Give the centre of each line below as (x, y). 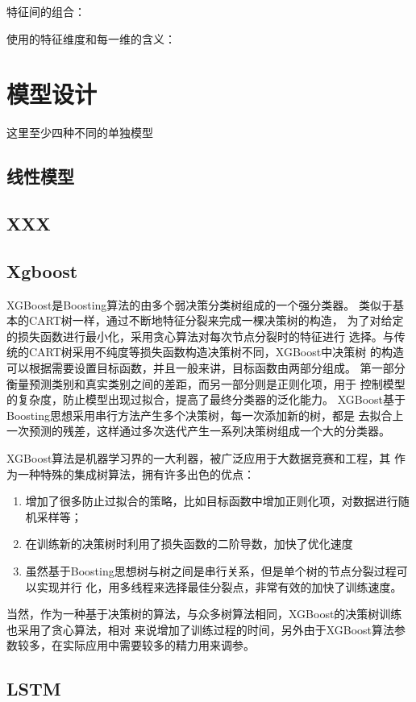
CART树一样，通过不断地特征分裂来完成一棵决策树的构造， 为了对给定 (216, 320)
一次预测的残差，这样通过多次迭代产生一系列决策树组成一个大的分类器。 (198, 431)
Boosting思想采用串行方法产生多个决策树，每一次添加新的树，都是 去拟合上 (205, 415)
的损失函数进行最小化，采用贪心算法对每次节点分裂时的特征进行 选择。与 (200, 336)
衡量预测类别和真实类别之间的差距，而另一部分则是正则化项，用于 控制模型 (206, 383)
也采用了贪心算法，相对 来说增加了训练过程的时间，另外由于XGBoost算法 (201, 629)
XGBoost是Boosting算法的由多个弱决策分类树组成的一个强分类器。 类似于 (200, 304)
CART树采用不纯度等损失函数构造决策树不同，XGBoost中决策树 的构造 (216, 352)
